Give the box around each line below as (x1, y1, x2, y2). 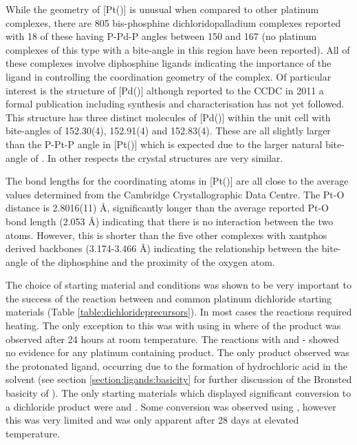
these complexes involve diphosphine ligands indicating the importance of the (6, 56, 332, 70)
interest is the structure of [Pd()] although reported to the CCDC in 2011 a (6, 83, 324, 97)
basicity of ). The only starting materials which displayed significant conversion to (6, 386, 351, 400)
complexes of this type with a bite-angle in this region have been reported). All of (6, 42, 350, 56)
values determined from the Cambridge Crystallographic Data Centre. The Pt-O (6, 187, 345, 201)
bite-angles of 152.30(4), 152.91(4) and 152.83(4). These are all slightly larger (6, 123, 331, 138)
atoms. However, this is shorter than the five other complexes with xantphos (6, 227, 327, 242)
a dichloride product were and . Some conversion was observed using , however (6, 399, 336, 413)
